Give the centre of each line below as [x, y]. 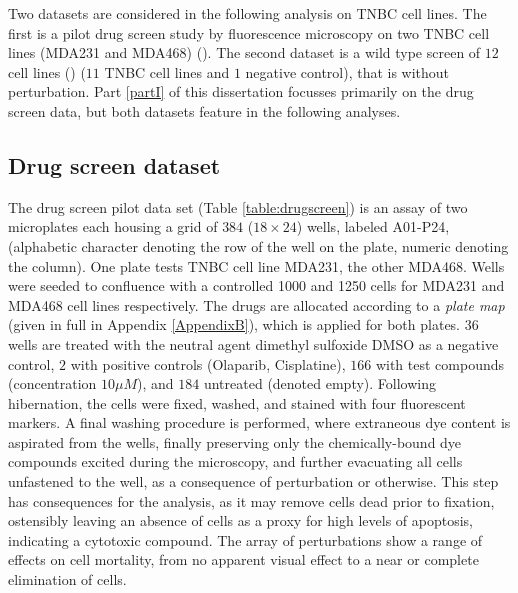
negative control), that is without [347, 71]
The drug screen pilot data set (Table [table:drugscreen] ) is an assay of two [238, 206]
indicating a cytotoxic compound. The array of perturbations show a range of [245, 539]
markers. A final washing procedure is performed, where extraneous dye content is [259, 422]
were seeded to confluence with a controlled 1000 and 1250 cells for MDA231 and [256, 285]
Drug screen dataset [114, 164]
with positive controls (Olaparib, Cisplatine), [208, 363]
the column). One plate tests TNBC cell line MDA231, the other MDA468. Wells [256, 265]
